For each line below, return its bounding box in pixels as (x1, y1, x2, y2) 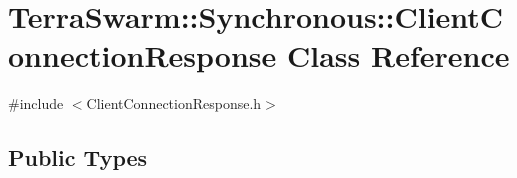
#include (8, 93, 64, 114)
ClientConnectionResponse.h (86, 93, 262, 114)
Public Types (8, 142, 148, 173)
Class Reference (286, 35, 510, 76)
